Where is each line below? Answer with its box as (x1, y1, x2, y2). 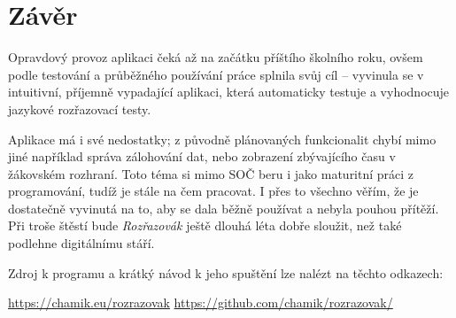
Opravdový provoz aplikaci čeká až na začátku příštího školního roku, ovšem (8, 48, 423, 66)
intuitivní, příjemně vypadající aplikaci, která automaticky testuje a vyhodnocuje (8, 82, 450, 101)
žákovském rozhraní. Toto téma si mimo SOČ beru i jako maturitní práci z (8, 164, 414, 182)
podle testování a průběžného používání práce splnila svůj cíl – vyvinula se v (8, 65, 424, 83)
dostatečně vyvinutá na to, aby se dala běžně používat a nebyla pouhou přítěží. (8, 198, 439, 217)
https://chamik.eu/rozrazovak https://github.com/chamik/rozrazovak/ (8, 293, 393, 312)
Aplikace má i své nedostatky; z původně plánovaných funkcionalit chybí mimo (8, 129, 437, 148)
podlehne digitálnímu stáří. (8, 234, 155, 252)
